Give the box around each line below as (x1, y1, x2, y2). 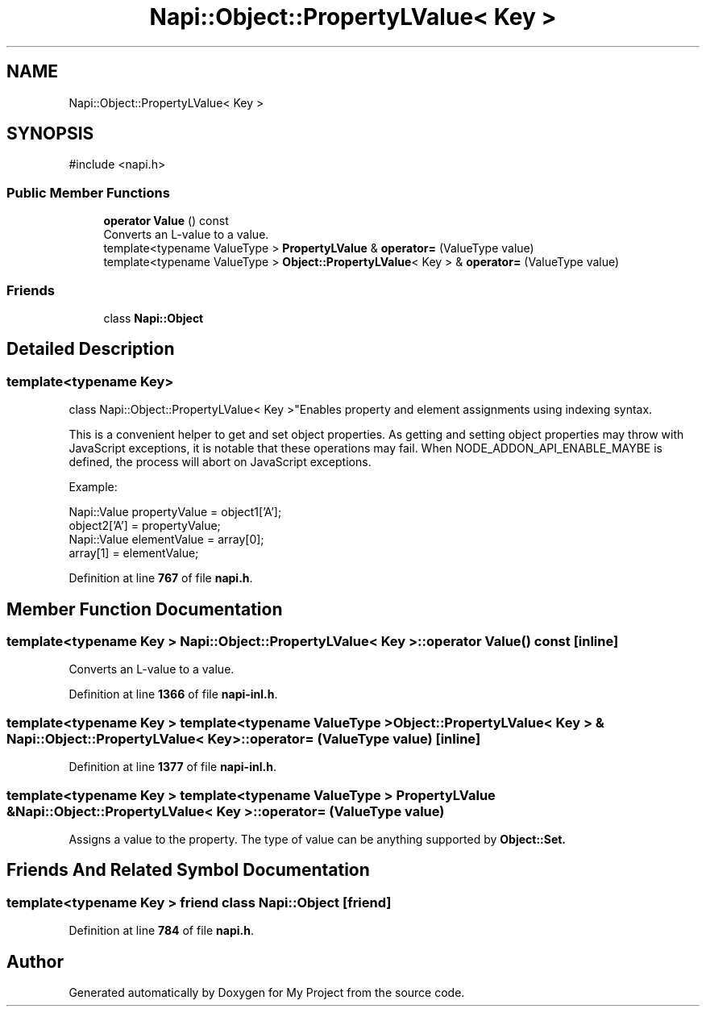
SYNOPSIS (6, 123, 94, 144)
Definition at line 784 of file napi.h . (69, 923, 254, 938)
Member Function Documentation (6, 598, 283, 619)
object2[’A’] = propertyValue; (69, 519, 221, 533)
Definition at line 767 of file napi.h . (69, 571, 253, 586)
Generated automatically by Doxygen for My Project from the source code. (69, 985, 465, 999)
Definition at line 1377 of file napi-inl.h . (69, 760, 276, 774)
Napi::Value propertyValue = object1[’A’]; (69, 505, 282, 519)
